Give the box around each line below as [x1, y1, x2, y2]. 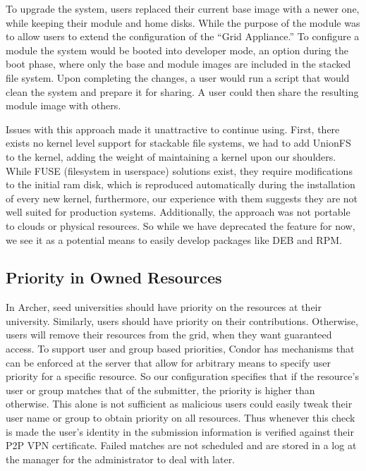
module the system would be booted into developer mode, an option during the [6, 42, 348, 57]
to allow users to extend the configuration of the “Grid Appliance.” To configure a [6, 29, 360, 44]
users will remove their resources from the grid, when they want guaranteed [6, 327, 332, 342]
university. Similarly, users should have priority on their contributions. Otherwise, [6, 313, 358, 328]
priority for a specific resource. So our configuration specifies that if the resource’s [6, 369, 359, 384]
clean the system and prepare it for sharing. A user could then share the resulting [6, 84, 359, 99]
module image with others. [6, 98, 121, 113]
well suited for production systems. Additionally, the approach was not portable [6, 204, 350, 219]
